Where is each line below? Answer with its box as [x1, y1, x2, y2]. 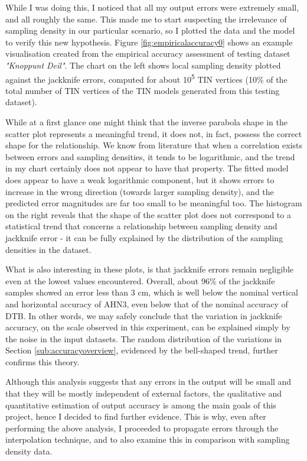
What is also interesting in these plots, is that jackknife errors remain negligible [5, 263, 294, 275]
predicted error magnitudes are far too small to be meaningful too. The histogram [5, 197, 302, 209]
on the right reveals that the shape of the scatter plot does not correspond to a [5, 208, 291, 220]
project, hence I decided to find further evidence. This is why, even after [5, 410, 266, 423]
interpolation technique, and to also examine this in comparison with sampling [5, 433, 290, 446]
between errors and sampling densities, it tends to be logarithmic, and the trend [5, 150, 295, 163]
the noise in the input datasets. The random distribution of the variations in [5, 332, 282, 345]
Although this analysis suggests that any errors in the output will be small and [5, 375, 292, 388]
